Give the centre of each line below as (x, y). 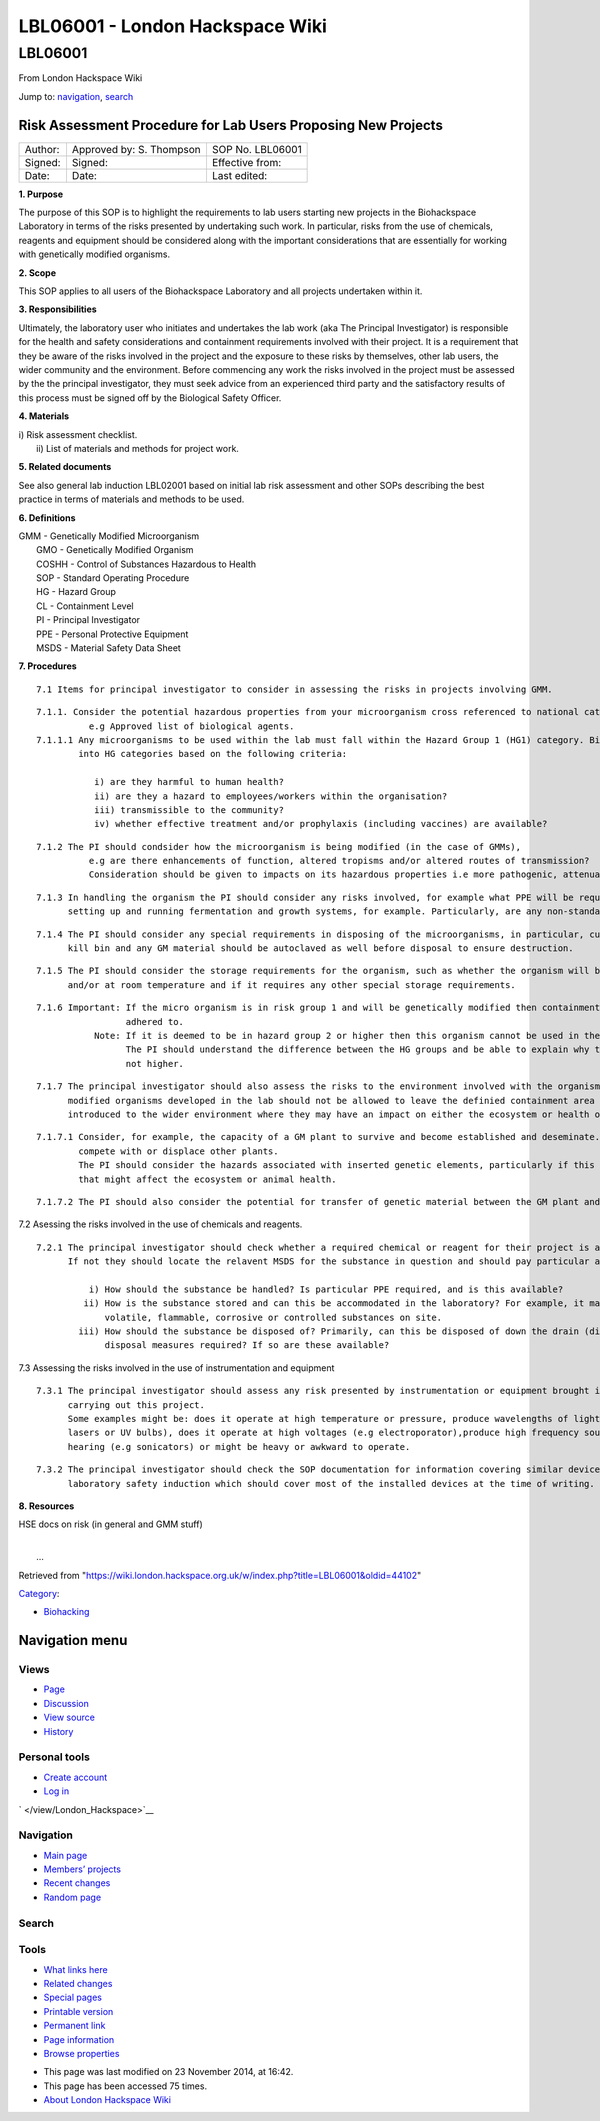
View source (69, 1717)
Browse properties (81, 2053)
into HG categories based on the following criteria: (213, 754)
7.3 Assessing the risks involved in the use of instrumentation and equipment (176, 1367)
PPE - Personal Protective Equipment (112, 634)
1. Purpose (41, 194)
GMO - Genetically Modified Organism (115, 550)
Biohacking (66, 1612)
